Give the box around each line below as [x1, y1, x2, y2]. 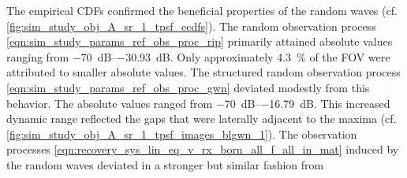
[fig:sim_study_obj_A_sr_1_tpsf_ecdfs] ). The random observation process [6, 17, 376, 34]
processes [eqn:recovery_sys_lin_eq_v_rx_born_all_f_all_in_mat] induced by [6, 141, 399, 158]
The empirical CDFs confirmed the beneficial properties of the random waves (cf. [6, 2, 398, 18]
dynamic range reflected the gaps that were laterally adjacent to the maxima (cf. [6, 110, 397, 127]
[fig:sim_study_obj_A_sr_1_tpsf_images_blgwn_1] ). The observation [6, 125, 357, 142]
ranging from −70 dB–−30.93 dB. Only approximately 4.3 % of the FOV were [6, 48, 390, 65]
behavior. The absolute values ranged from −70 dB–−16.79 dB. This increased [6, 95, 390, 111]
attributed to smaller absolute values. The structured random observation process [6, 64, 401, 80]
